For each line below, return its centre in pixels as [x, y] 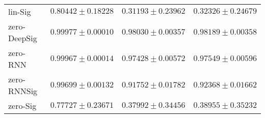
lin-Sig [20, 11]
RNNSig [23, 91]
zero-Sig [22, 106]
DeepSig [23, 38]
